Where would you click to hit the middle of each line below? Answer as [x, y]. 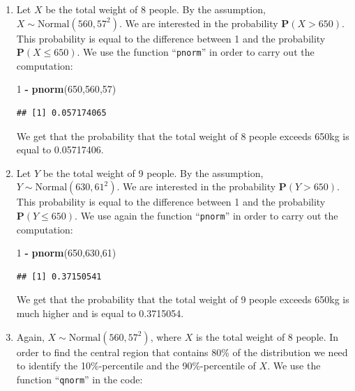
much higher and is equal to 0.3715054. [100, 313]
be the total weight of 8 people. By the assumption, [156, 9]
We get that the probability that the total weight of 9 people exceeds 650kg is [183, 299]
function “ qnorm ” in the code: [80, 379]
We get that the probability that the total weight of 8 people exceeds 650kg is [183, 136]
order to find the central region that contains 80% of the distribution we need [182, 352]
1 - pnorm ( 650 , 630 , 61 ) [66, 253]
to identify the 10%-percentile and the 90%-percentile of [136, 366]
